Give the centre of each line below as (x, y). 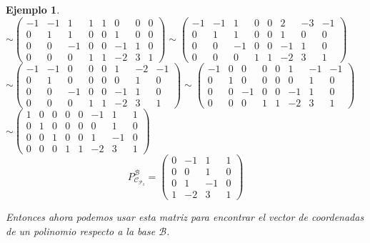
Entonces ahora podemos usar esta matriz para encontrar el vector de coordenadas (185, 217)
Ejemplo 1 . (33, 9)
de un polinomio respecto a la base (81, 230)
